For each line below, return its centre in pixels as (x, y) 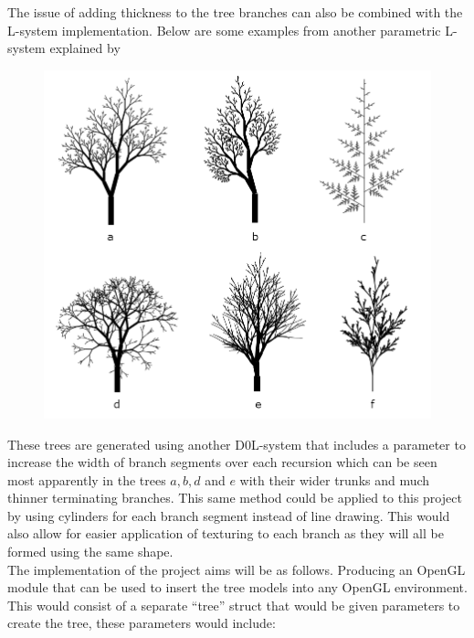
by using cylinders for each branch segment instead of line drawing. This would (229, 515)
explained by (85, 48)
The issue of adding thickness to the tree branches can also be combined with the (235, 12)
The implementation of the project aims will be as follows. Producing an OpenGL (237, 569)
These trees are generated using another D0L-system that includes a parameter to (237, 444)
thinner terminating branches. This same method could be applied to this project (235, 498)
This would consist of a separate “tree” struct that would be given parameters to (234, 605)
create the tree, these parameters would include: (142, 623)
